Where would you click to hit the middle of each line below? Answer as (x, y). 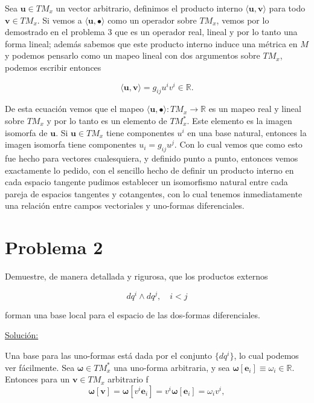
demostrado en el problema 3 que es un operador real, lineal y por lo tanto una (151, 32)
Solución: (22, 335)
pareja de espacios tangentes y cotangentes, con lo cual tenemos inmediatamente (154, 193)
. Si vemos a (59, 20)
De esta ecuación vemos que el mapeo (75, 109)
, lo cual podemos (266, 355)
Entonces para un (37, 379)
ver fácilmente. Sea (40, 367)
